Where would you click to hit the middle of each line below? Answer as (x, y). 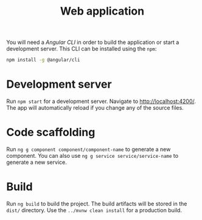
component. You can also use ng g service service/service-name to (92, 155)
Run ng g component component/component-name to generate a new (89, 149)
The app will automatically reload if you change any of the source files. (95, 108)
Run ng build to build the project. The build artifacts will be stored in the (97, 204)
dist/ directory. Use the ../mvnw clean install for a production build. (94, 210)
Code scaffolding (51, 133)
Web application (102, 11)
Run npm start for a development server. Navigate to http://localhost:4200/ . (101, 101)
